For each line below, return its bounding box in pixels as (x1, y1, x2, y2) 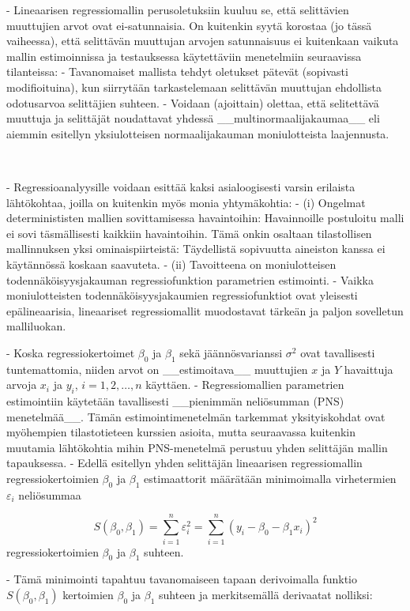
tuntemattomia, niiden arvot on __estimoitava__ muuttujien (6, 360, 308, 377)
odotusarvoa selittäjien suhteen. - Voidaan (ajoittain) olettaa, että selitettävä (6, 94, 379, 111)
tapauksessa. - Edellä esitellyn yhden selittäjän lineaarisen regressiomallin (6, 454, 363, 471)
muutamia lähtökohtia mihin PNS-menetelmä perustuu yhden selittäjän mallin (6, 439, 388, 455)
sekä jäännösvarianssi (179, 344, 283, 360)
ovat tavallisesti (300, 344, 375, 360)
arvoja (6, 376, 37, 393)
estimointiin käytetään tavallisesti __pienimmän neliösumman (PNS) (6, 393, 344, 409)
